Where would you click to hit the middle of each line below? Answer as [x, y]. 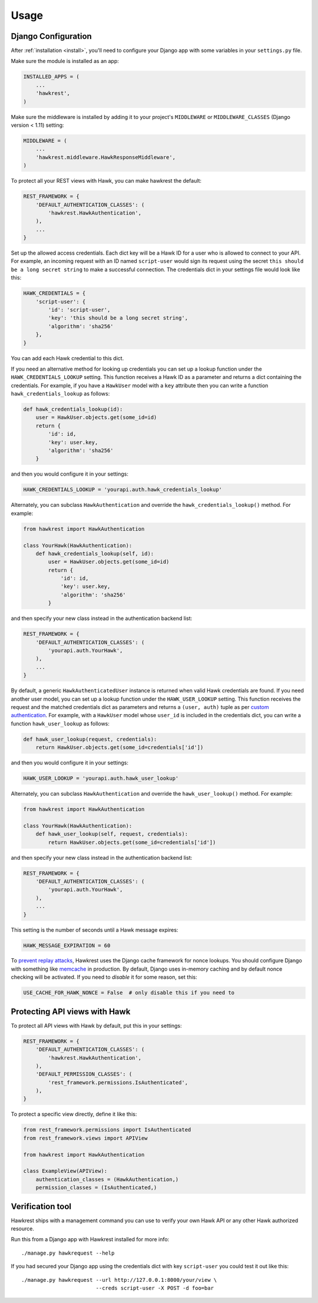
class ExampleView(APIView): [65, 1171]
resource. [23, 1229]
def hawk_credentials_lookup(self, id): [95, 553]
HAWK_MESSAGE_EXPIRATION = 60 [67, 945]
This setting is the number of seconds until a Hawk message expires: [95, 930]
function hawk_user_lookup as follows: [60, 723]
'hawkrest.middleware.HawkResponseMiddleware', [106, 157]
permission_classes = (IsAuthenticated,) [96, 1188]
